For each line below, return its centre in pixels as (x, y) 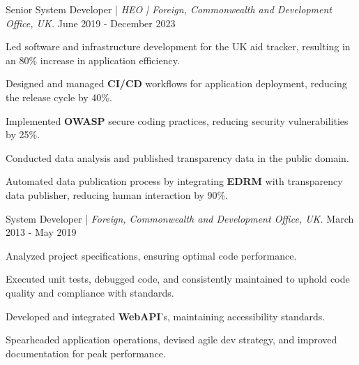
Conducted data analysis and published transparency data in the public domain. (177, 157)
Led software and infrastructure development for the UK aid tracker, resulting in (178, 46)
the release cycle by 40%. (59, 97)
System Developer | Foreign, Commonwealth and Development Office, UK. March (180, 218)
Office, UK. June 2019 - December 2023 (91, 23)
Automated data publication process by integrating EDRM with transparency (174, 181)
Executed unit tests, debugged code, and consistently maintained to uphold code (178, 279)
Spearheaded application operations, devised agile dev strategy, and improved (171, 340)
